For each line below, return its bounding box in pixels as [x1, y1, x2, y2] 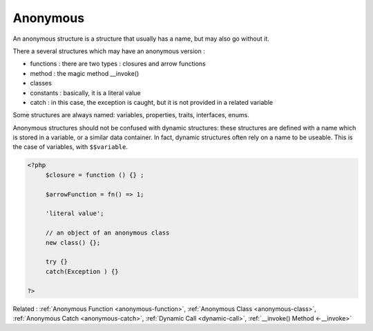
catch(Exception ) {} [45, 268, 119, 275]
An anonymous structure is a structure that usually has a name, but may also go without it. [12, 34, 269, 43]
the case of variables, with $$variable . [12, 143, 128, 151]
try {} [45, 258, 68, 265]
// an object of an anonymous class [45, 229, 170, 237]
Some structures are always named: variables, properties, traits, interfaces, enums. [12, 111, 250, 119]
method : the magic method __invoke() [30, 69, 140, 77]
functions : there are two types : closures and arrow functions [30, 59, 207, 68]
